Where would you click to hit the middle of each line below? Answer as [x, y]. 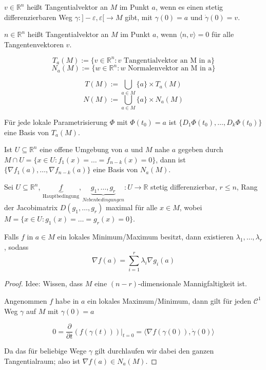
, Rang [247, 187]
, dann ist [171, 159]
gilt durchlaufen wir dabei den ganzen [154, 351]
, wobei [191, 207]
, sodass [16, 246]
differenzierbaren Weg [38, 17]
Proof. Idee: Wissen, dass [44, 283]
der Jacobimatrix [31, 207]
